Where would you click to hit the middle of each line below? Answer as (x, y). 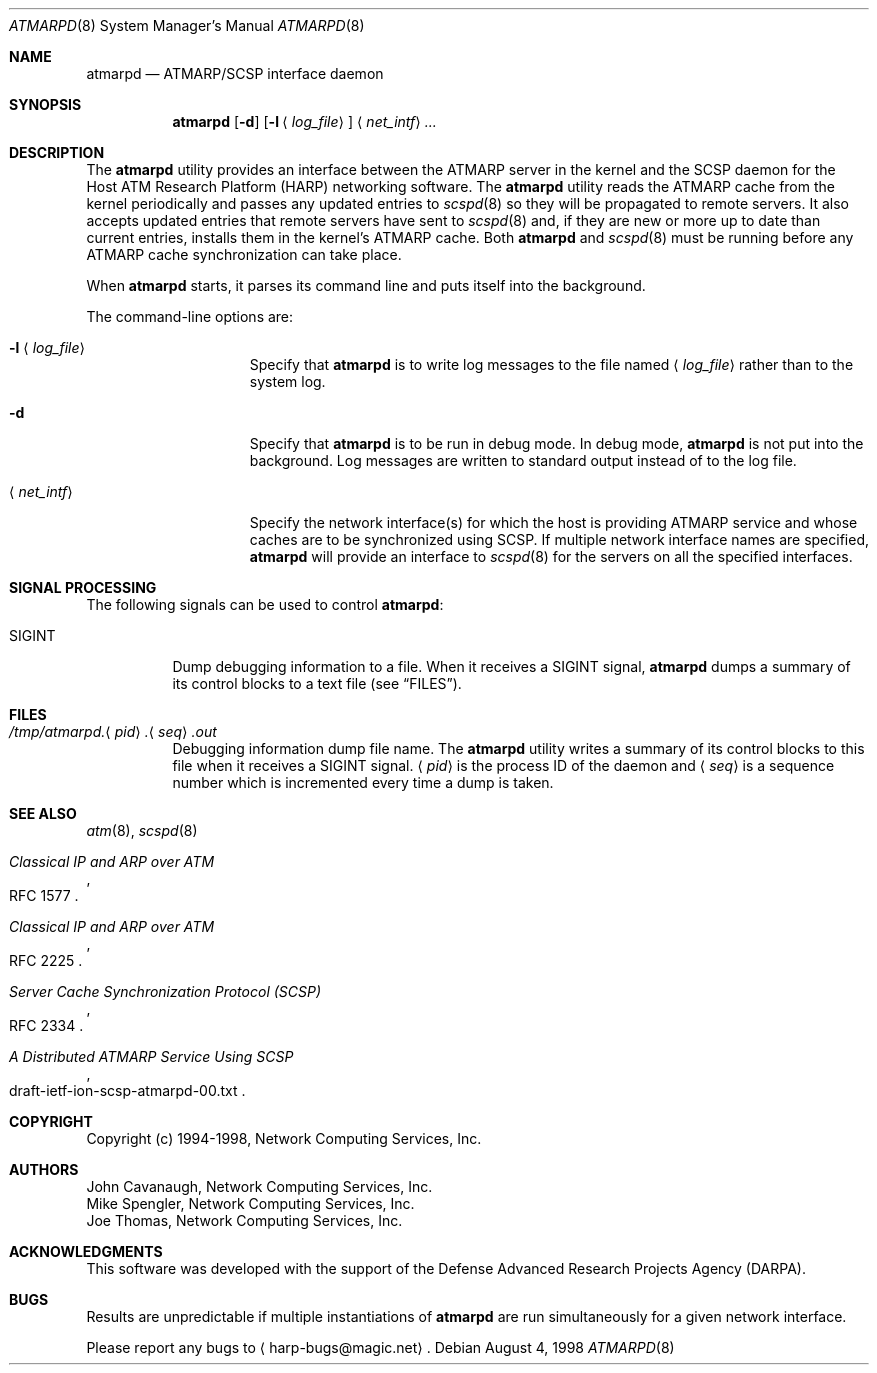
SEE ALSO (43, 813)
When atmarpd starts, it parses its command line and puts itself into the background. (366, 285)
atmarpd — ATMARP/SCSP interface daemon (235, 73)
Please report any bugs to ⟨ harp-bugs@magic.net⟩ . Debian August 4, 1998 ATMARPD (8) (380, 1347)
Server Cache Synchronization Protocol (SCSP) (165, 991)
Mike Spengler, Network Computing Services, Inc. (250, 1203)
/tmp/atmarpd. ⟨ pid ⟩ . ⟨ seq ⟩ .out (113, 731)
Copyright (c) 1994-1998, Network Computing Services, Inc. (284, 1138)
